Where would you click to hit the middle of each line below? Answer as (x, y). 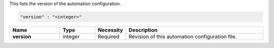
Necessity (110, 30)
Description (143, 30)
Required (109, 36)
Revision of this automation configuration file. (183, 36)
